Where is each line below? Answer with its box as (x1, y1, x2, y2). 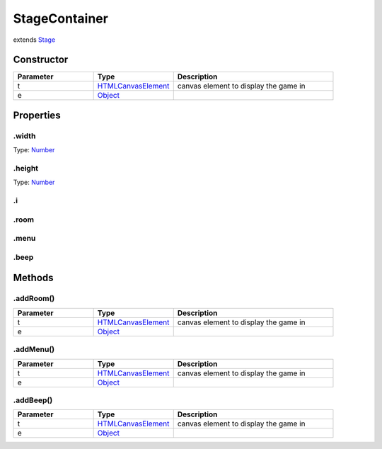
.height (13, 163, 39, 173)
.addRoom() (13, 294, 55, 304)
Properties (13, 109, 61, 121)
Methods (13, 272, 54, 284)
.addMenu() (13, 344, 55, 354)
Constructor (13, 54, 69, 66)
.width (13, 131, 36, 141)
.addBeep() (13, 395, 53, 405)
